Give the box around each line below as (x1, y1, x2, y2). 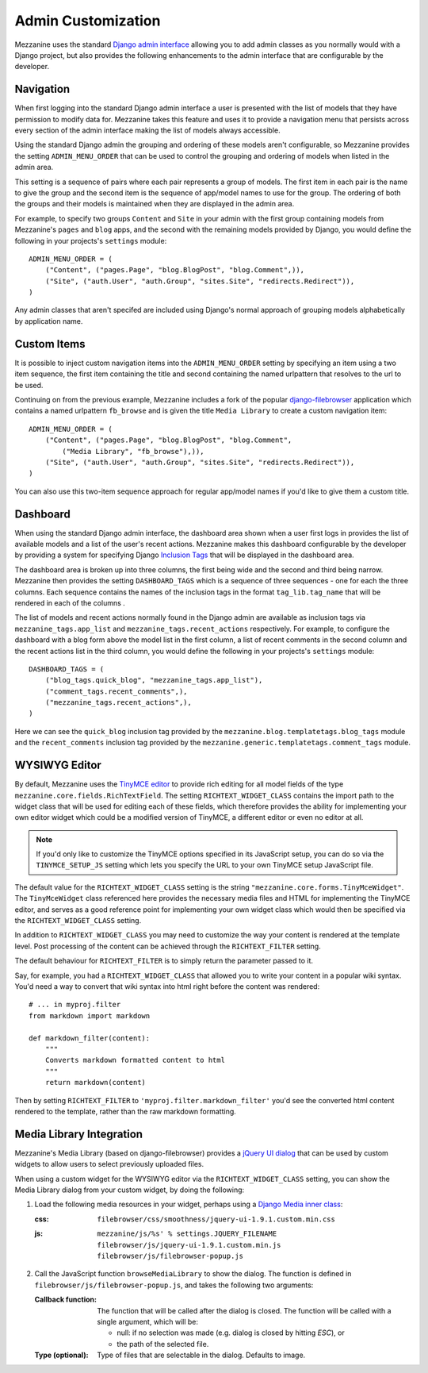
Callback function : (34, 1294, 97, 1305)
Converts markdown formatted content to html (44, 1056, 226, 1065)
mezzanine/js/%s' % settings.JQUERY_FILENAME (97, 1229, 277, 1238)
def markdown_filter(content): (29, 1033, 151, 1043)
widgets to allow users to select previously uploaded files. (14, 1160, 204, 1169)
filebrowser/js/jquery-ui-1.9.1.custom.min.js (97, 1240, 281, 1249)
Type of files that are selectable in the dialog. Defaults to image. (97, 1350, 306, 1360)
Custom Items (14, 337, 86, 351)
